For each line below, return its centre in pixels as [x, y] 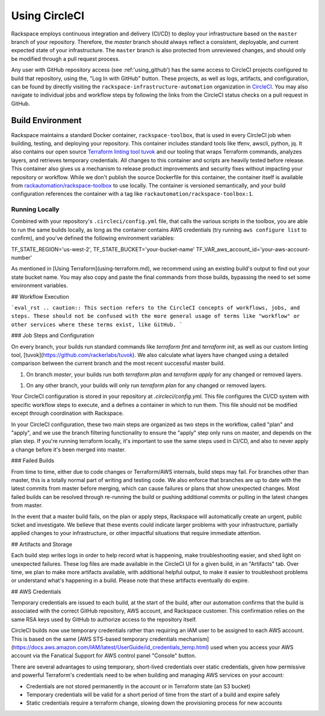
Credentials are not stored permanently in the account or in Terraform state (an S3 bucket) [138, 686]
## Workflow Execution [40, 296]
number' [22, 258]
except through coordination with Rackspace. [67, 413]
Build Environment [46, 121]
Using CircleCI [48, 16]
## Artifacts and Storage [42, 544]
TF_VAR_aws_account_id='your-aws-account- [253, 249]
